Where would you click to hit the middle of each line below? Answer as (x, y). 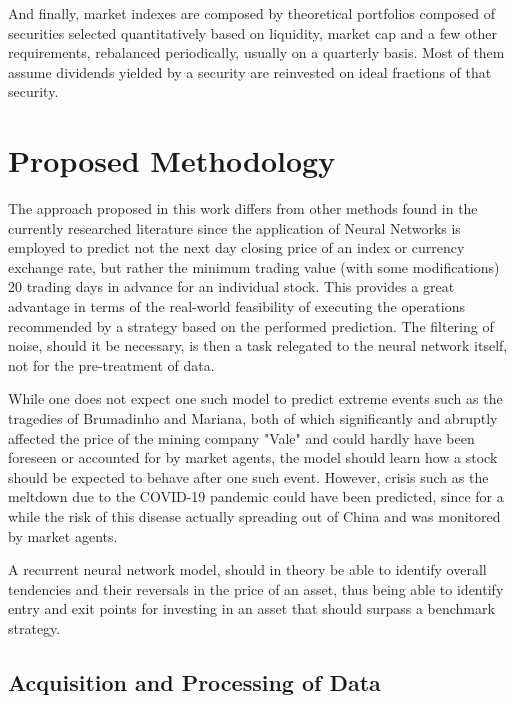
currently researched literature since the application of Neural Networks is (234, 227)
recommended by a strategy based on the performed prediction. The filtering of (251, 325)
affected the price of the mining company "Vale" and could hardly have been (241, 437)
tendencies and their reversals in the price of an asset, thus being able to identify (256, 588)
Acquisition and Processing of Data (194, 681)
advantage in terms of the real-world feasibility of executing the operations (236, 306)
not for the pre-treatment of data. (111, 364)
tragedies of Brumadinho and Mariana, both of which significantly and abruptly (253, 418)
